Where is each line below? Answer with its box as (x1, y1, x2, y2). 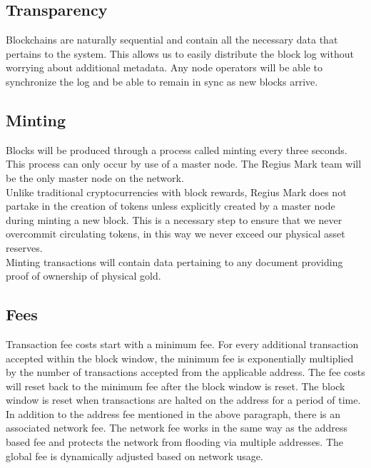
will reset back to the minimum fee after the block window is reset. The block (6, 378, 345, 393)
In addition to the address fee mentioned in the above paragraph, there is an (6, 406, 341, 421)
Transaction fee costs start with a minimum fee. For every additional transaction (6, 336, 359, 351)
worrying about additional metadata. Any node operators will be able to (6, 60, 323, 75)
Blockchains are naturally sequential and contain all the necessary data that (6, 32, 338, 47)
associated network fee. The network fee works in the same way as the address (6, 420, 347, 435)
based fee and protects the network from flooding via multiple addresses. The (6, 434, 344, 449)
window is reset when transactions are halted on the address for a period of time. (6, 392, 361, 407)
